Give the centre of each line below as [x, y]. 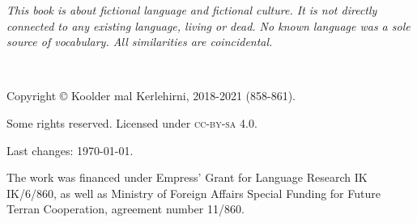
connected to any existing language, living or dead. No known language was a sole [208, 25]
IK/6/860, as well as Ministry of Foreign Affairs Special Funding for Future [194, 193]
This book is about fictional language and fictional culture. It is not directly [192, 10]
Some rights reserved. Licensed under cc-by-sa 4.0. [132, 122]
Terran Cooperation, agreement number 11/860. [126, 209]
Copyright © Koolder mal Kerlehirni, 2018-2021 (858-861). [151, 96]
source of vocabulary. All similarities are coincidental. [140, 42]
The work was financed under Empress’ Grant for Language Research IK [187, 177]
